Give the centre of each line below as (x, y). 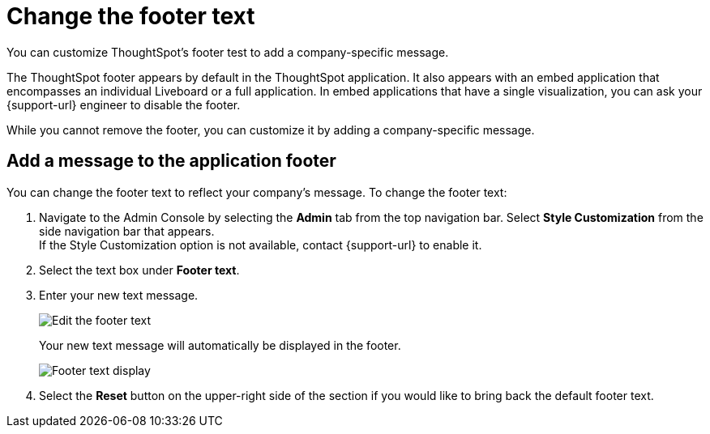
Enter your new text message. (119, 295)
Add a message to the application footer (171, 161)
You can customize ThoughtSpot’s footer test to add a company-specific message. (228, 52)
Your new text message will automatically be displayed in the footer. (220, 345)
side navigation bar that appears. (127, 231)
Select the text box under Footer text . (139, 270)
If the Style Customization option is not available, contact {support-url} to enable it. (261, 245)
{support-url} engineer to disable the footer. (124, 104)
